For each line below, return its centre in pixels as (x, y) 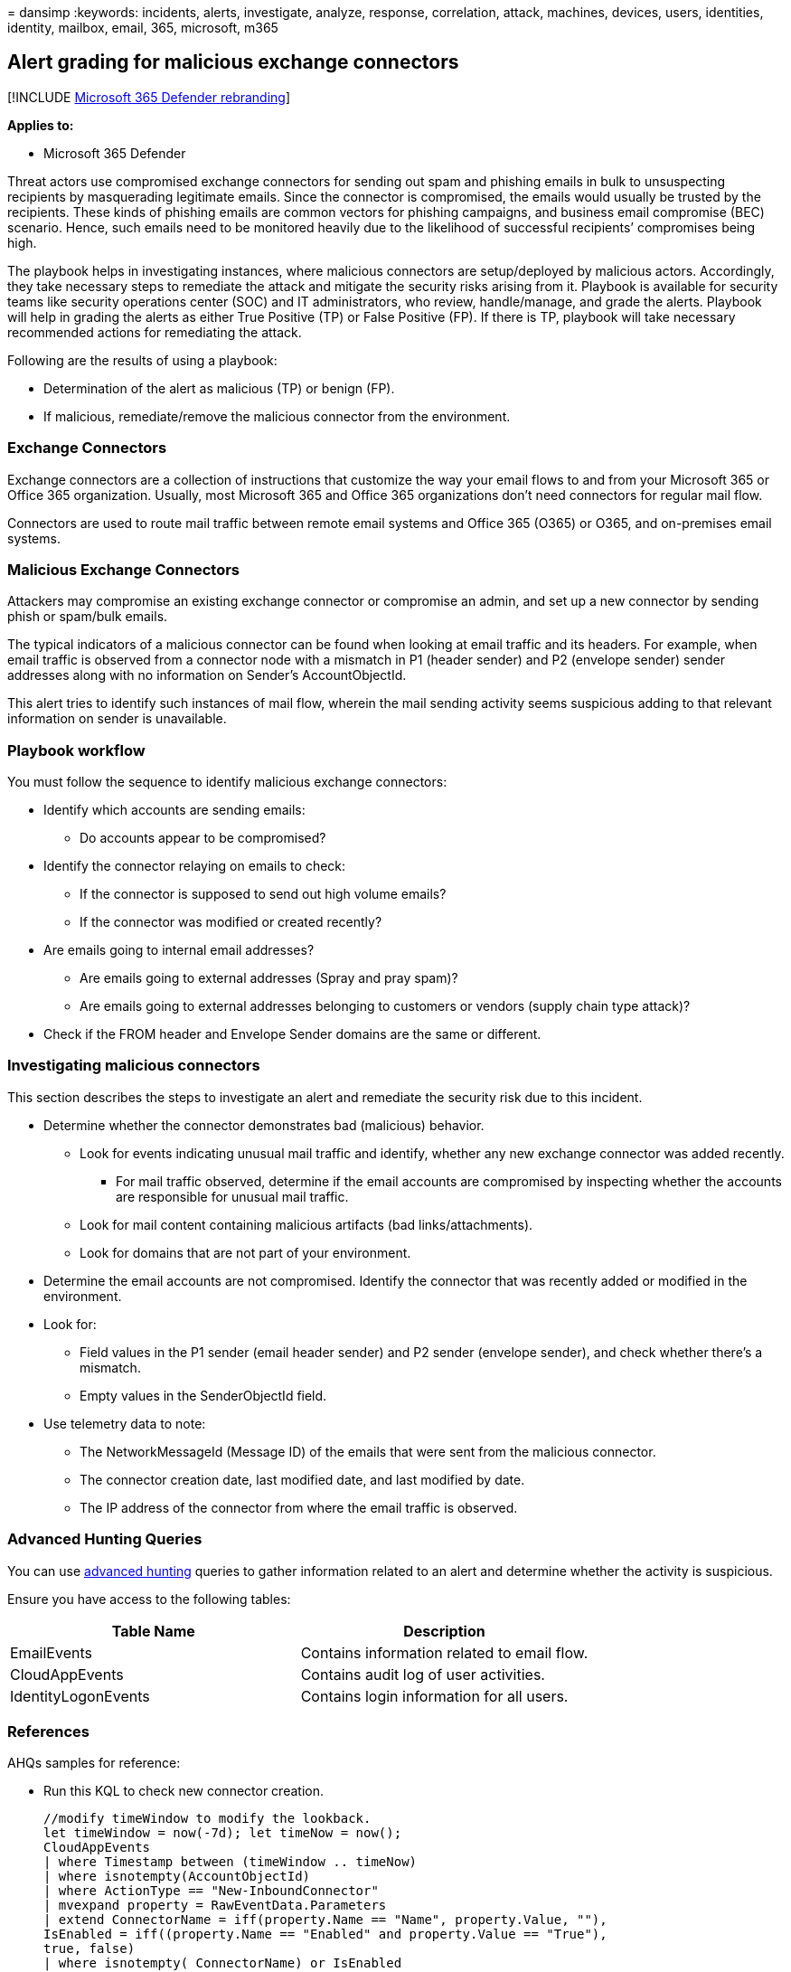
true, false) (89, 1949)
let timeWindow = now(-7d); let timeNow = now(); (223, 1833)
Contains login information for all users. (434, 1696)
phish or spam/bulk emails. (88, 617)
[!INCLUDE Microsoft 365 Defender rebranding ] (149, 97)
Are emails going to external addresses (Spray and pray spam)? (269, 978)
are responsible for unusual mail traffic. (232, 1196)
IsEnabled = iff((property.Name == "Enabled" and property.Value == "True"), (325, 1934)
